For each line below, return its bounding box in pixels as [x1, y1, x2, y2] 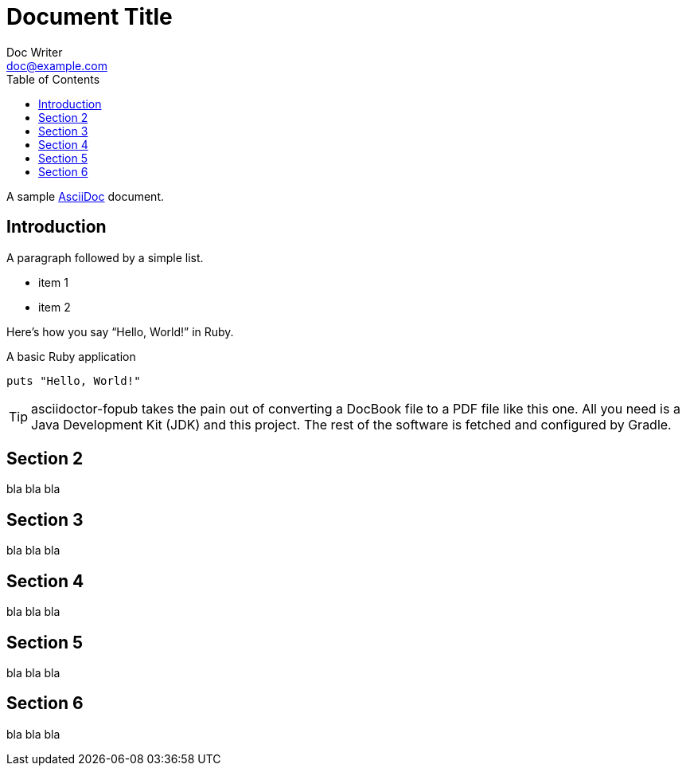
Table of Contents [6, 72, 100, 86]
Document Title [6, 3, 173, 30]
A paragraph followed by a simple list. [6, 250, 204, 265]
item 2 [38, 300, 71, 314]
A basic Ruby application [6, 349, 136, 363]
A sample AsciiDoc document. [6, 189, 165, 203]
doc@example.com [6, 58, 107, 72]
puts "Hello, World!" [6, 374, 141, 387]
